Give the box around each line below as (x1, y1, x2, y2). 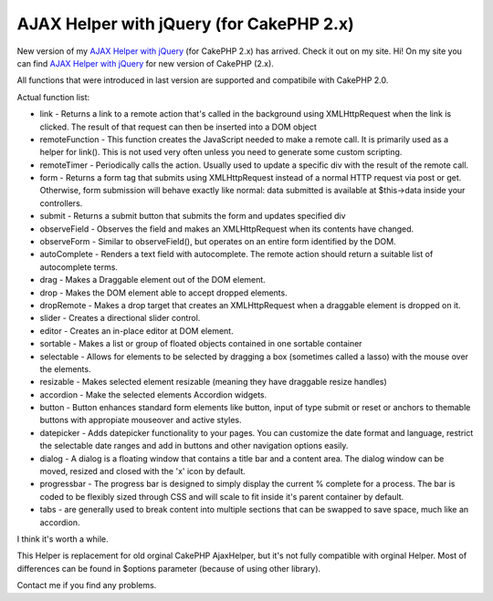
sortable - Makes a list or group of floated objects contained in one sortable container (39, 338, 362, 349)
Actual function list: (16, 91, 90, 102)
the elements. (39, 363, 91, 374)
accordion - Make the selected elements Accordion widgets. (39, 389, 267, 400)
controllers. (39, 197, 83, 209)
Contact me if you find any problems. (16, 580, 157, 591)
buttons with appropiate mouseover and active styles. (39, 415, 242, 426)
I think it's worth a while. (16, 534, 109, 544)
